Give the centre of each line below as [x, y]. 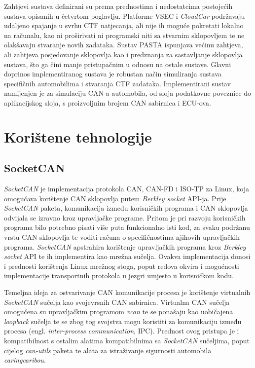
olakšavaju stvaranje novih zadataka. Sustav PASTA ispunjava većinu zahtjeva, [124, 45]
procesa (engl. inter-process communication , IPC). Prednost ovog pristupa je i [122, 331]
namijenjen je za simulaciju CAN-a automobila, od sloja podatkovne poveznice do [128, 93]
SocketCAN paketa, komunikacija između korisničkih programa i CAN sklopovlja [126, 208]
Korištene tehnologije [78, 136]
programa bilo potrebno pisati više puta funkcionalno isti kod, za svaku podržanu [127, 227]
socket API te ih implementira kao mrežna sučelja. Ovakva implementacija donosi [127, 256]
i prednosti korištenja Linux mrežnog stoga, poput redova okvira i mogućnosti [122, 266]
